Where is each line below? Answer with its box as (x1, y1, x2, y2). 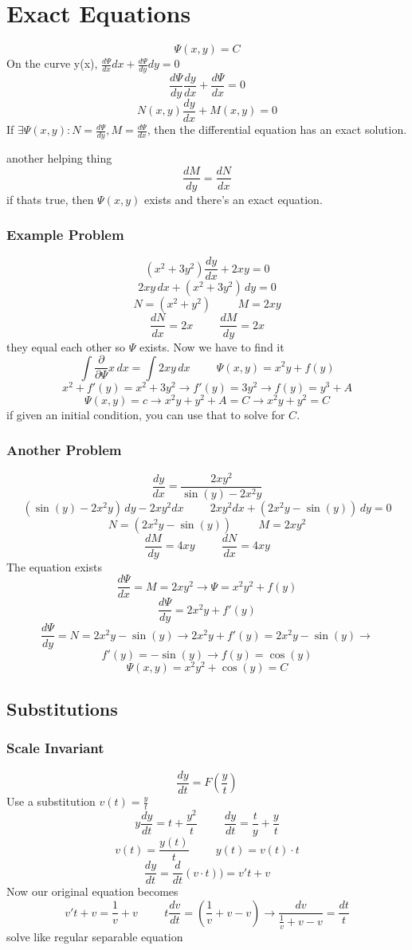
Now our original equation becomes (6, 883, 179, 900)
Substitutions (6, 696, 118, 720)
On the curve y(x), (6, 55, 98, 72)
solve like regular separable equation (6, 928, 183, 944)
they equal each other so (6, 338, 126, 355)
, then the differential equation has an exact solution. (147, 121, 407, 138)
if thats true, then (6, 190, 94, 207)
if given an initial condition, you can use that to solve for (6, 406, 285, 422)
